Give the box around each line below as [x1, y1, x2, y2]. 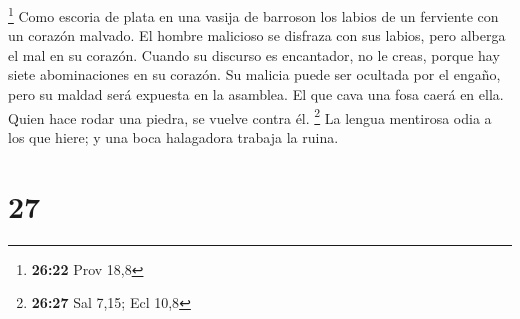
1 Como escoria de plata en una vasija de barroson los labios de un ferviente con [8, 3, 499, 26]
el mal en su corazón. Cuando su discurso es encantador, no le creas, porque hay [8, 44, 500, 65]
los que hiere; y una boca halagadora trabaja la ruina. [8, 126, 339, 147]
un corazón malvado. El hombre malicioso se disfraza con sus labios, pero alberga [8, 25, 506, 46]
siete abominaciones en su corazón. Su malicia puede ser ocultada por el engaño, [8, 64, 501, 85]
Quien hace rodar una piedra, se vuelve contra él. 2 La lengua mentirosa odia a [8, 104, 492, 128]
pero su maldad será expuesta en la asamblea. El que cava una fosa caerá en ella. [8, 84, 504, 105]
